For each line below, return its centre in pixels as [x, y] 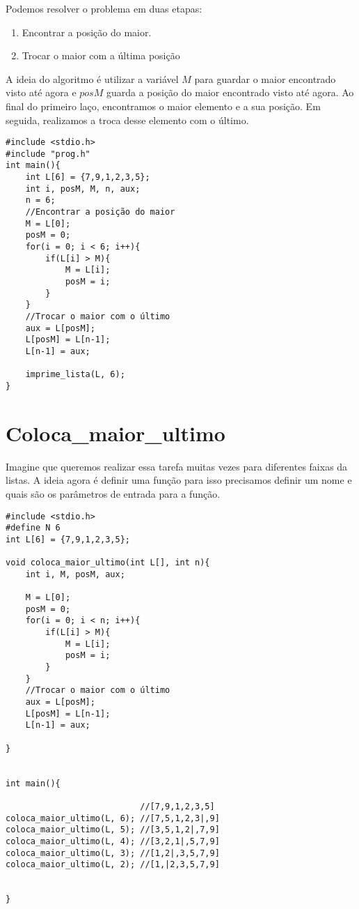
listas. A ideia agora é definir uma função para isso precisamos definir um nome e [179, 480]
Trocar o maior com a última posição [101, 55]
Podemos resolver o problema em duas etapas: [104, 8]
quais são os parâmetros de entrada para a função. [113, 493]
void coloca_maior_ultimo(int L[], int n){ [108, 563]
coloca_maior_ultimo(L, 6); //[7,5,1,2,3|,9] [113, 818]
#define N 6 [33, 528]
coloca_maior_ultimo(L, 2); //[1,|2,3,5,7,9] [113, 865]
